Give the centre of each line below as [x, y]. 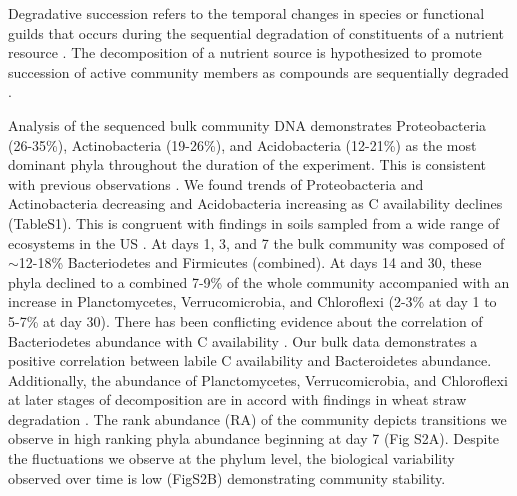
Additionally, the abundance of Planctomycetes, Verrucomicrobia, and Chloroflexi [258, 379]
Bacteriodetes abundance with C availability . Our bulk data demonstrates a [243, 340]
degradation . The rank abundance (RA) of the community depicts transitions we [257, 418]
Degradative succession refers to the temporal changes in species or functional [246, 13]
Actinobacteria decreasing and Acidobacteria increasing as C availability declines [255, 203]
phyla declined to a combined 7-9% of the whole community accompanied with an [259, 281]
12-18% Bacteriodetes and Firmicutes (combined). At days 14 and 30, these [250, 262]
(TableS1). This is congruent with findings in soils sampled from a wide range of [254, 222]
